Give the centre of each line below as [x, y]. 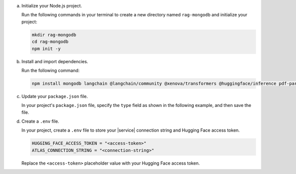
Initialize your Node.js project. [52, 6]
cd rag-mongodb [50, 42]
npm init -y [46, 49]
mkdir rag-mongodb [54, 35]
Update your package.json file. [55, 96]
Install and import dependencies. [55, 61]
